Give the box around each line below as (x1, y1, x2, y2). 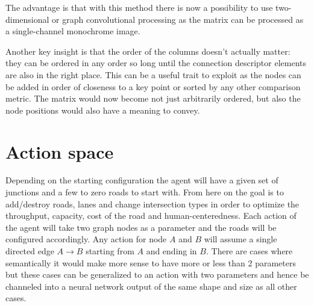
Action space (5, 139, 114, 164)
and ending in (146, 245, 197, 257)
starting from (86, 245, 134, 257)
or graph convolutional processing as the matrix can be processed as (52, 13, 304, 25)
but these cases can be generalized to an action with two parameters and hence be (5, 268, 309, 281)
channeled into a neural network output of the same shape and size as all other (5, 280, 297, 292)
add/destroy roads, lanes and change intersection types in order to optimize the (5, 197, 300, 210)
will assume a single (204, 233, 277, 245)
